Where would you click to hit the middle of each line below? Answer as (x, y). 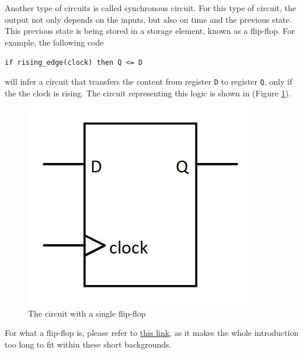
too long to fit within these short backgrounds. (88, 344)
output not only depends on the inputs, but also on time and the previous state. (148, 19)
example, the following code (54, 42)
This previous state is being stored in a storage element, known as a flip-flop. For (150, 31)
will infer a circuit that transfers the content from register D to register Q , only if (149, 81)
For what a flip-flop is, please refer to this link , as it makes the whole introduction (152, 333)
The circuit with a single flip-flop (87, 313)
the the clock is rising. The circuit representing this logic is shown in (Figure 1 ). (148, 93)
